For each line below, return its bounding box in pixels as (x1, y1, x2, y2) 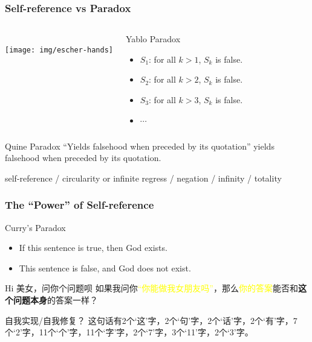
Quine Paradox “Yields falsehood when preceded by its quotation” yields (5, 139, 275, 152)
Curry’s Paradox (5, 221, 66, 233)
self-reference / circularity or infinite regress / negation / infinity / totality (5, 171, 282, 184)
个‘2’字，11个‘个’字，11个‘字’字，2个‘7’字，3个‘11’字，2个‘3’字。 (5, 326, 253, 338)
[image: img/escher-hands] (5, 45, 113, 54)
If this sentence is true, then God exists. (19, 241, 167, 254)
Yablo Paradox (125, 33, 181, 45)
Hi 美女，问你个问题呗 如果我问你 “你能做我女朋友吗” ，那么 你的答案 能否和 (5, 282, 298, 294)
